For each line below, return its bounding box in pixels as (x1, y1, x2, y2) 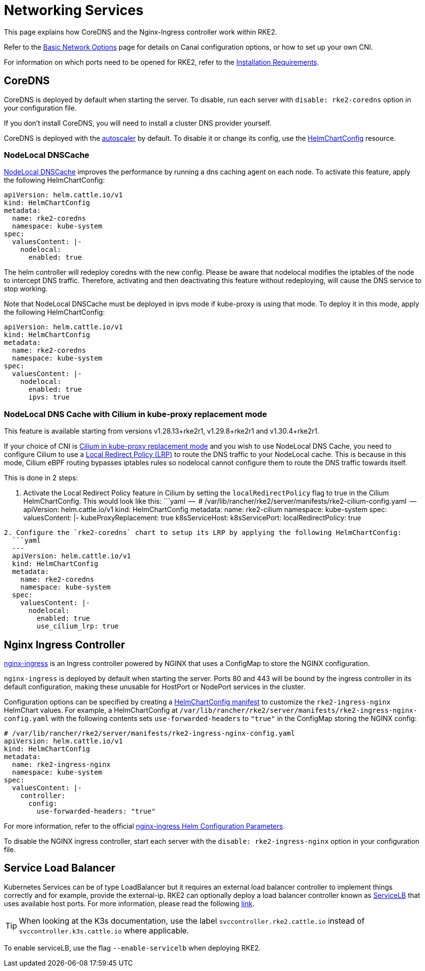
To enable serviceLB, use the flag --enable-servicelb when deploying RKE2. (4, 943, 261, 952)
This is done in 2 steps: (4, 474, 78, 482)
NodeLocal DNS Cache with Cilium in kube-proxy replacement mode (4, 409, 267, 419)
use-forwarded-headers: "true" (36, 807, 156, 815)
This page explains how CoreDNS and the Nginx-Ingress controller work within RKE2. (4, 27, 277, 36)
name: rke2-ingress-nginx (12, 760, 111, 768)
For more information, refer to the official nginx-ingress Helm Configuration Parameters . (4, 821, 285, 830)
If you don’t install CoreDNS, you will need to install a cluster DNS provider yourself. (4, 118, 272, 127)
